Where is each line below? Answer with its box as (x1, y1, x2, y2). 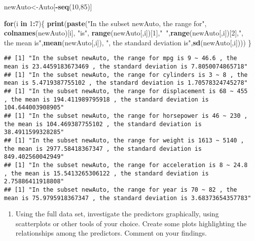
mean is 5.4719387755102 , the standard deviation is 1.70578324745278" (4, 79, 248, 87)
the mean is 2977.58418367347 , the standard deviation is (4, 145, 202, 152)
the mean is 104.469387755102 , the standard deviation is (4, 120, 202, 128)
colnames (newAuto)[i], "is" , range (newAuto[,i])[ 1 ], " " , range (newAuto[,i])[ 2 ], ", (4, 28, 244, 38)
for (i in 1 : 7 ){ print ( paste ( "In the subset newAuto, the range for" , (4, 18, 207, 28)
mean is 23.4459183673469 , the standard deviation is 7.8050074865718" (4, 63, 248, 70)
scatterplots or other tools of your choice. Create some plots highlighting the (15, 218, 247, 228)
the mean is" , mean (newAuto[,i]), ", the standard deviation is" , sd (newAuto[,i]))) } (4, 37, 252, 47)
